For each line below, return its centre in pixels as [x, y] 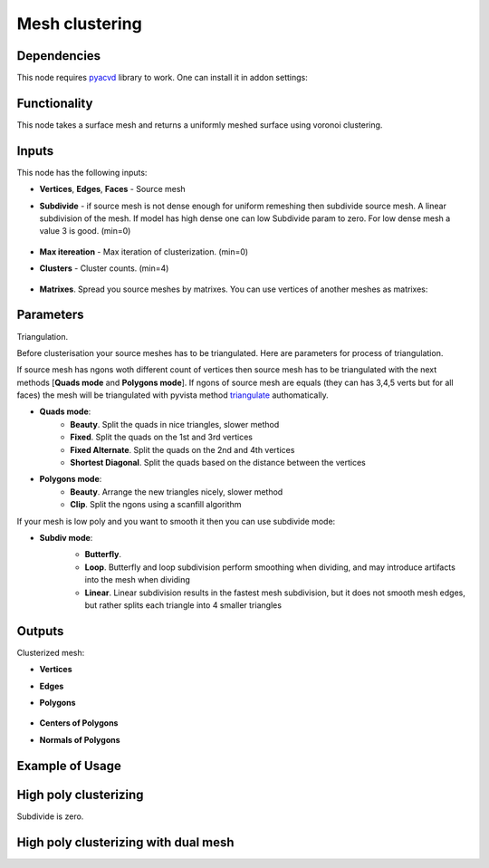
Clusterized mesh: [51, 652]
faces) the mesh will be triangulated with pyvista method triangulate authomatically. [173, 395]
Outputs [40, 631]
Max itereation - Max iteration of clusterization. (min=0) [144, 251]
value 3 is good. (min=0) [85, 231]
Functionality [55, 103]
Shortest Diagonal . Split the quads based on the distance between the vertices [218, 463]
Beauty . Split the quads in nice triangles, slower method [175, 424]
